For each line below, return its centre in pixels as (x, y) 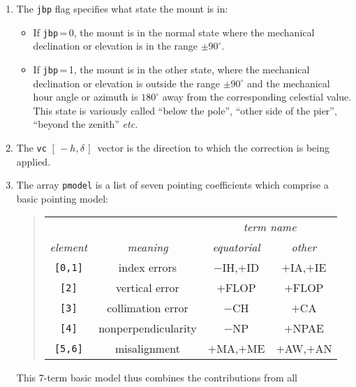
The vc (31, 147)
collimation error (148, 308)
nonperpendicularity (148, 328)
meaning (148, 247)
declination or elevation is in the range (116, 46)
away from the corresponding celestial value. (257, 97)
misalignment (147, 349)
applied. (34, 161)
